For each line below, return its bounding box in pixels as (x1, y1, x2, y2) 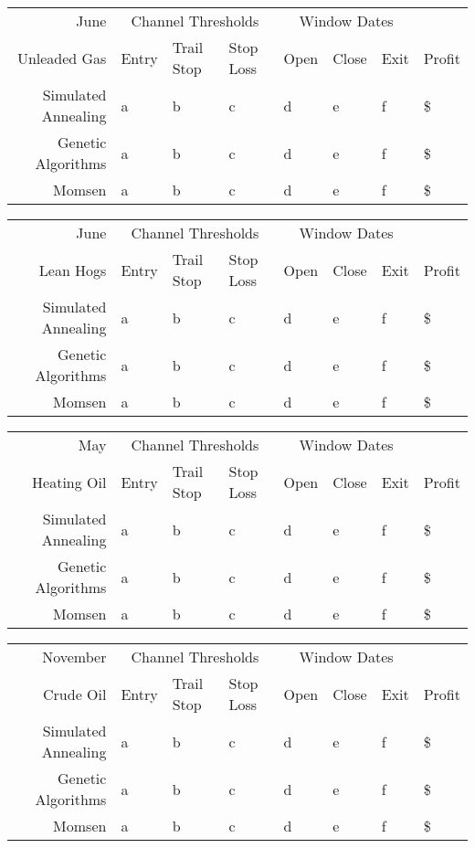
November (42, 646, 107, 667)
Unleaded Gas (16, 47, 107, 69)
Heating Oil (32, 471, 107, 493)
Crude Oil (43, 683, 107, 705)
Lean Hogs (38, 259, 107, 281)
